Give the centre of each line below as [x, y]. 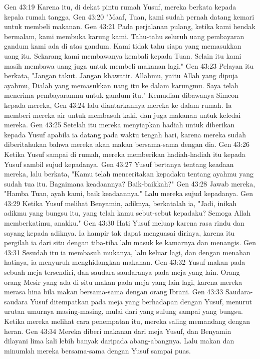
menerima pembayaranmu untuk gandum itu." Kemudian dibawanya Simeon [121, 95]
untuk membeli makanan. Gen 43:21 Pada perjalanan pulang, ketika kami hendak [130, 26]
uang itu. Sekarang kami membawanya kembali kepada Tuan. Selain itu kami [123, 55]
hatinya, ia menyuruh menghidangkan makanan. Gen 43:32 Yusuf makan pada [125, 262]
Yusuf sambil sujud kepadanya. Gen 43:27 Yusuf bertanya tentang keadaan [119, 164]
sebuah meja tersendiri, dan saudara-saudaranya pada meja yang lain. [111, 272]
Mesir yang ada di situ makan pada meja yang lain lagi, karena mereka [133, 282]
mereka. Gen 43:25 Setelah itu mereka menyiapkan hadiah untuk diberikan [119, 125]
